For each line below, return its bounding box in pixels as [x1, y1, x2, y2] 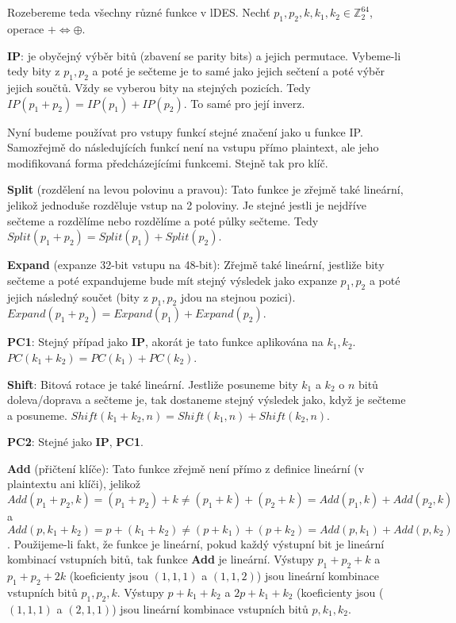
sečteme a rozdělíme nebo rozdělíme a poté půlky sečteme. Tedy [7, 212, 319, 229]
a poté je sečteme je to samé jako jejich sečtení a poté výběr [92, 63, 385, 79]
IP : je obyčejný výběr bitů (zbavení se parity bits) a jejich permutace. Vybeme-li [7, 47, 401, 63]
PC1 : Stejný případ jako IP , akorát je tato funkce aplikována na [7, 333, 324, 350]
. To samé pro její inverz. [183, 94, 305, 111]
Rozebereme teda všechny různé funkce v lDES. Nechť [7, 4, 270, 21]
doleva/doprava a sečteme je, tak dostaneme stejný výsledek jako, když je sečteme [7, 391, 406, 408]
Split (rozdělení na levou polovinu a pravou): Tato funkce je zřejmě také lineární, [7, 181, 404, 198]
